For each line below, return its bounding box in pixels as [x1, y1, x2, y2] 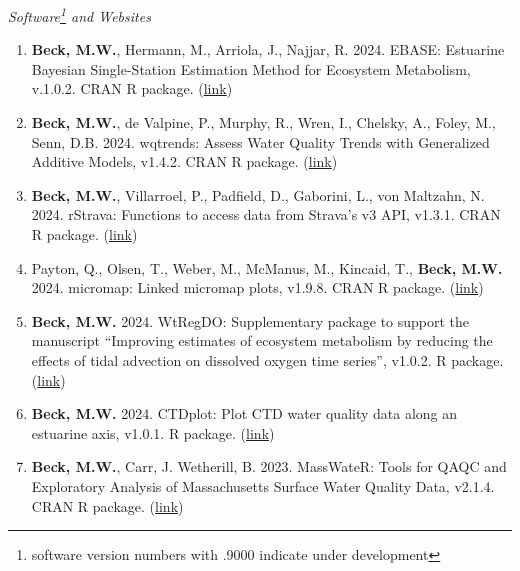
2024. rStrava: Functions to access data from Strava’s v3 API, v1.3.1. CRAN [31, 204, 501, 225]
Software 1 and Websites [8, 3, 151, 26]
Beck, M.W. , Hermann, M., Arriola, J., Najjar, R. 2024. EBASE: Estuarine [31, 39, 505, 60]
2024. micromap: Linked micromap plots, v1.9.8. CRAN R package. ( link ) [31, 277, 484, 298]
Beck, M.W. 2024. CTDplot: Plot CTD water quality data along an [31, 403, 458, 424]
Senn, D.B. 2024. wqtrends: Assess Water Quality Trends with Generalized [31, 131, 490, 152]
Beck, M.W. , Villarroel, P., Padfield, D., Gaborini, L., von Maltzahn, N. [31, 184, 485, 205]
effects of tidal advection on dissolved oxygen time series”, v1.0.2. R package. [31, 349, 504, 370]
